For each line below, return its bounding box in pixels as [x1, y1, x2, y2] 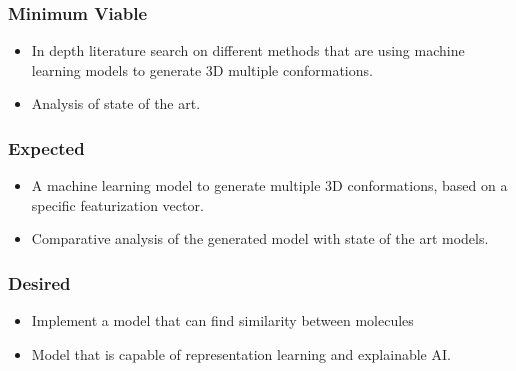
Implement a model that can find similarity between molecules [31, 310, 414, 331]
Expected [8, 135, 85, 160]
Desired [8, 270, 71, 295]
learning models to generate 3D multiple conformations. [31, 59, 373, 80]
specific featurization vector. [31, 194, 204, 215]
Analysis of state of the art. [31, 93, 201, 114]
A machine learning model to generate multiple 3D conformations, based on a [31, 175, 508, 196]
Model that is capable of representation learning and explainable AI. [31, 343, 451, 364]
